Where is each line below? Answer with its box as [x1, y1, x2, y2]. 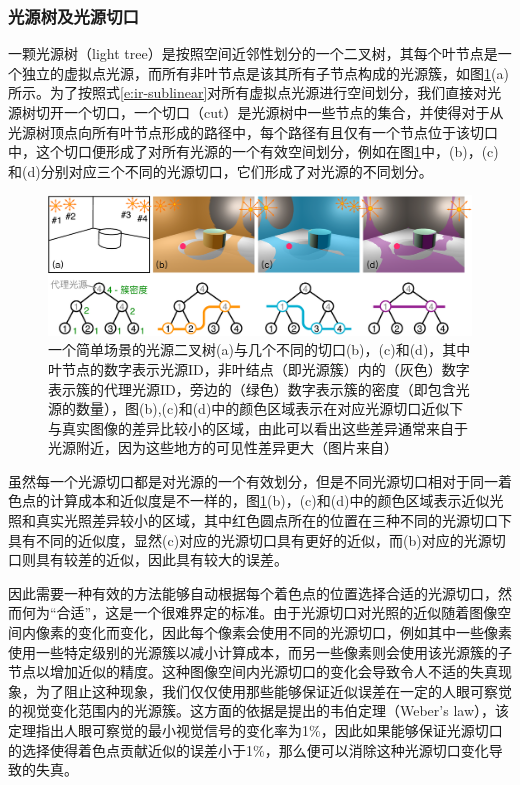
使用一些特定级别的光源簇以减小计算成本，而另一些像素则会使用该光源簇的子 [8, 641, 512, 662]
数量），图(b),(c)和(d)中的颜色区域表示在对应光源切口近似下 [75, 398, 464, 419]
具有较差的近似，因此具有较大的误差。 [35, 549, 288, 570]
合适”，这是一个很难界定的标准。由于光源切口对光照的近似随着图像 [56, 602, 498, 623]
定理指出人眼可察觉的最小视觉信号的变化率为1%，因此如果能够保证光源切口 [8, 720, 503, 741]
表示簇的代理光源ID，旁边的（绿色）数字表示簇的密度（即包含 [48, 378, 456, 399]
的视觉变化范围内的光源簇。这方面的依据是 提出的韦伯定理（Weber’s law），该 [8, 700, 510, 721]
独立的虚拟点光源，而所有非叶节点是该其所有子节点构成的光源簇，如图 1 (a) [21, 62, 509, 83]
